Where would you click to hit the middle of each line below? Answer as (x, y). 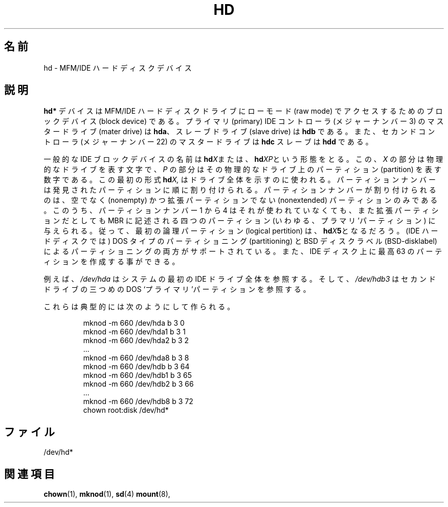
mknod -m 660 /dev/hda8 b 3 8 (136, 358)
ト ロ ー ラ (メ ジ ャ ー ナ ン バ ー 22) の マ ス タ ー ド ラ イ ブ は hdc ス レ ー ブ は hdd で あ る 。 (208, 142)
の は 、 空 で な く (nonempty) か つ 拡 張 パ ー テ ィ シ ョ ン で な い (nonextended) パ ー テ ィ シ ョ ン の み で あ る (241, 200)
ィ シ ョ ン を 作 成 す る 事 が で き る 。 (111, 262)
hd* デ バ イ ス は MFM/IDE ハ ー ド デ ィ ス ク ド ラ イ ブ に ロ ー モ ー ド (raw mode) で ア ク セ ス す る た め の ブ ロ (243, 111)
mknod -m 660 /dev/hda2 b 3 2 (136, 341)
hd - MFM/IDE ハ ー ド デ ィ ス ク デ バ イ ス (118, 68)
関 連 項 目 (29, 474)
